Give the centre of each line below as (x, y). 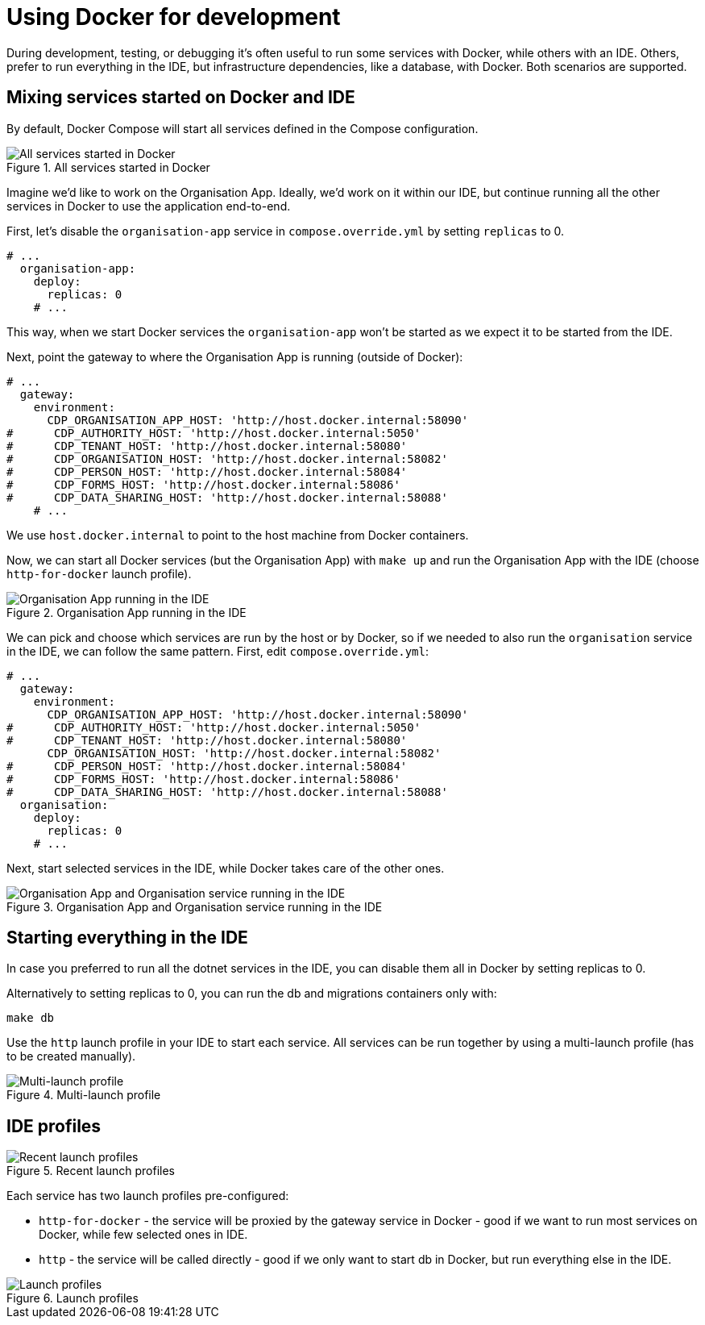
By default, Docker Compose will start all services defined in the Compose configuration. (243, 128)
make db (31, 1018)
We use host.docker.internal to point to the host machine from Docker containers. (238, 535)
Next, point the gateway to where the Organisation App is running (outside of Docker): (235, 356)
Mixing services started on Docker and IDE (181, 98)
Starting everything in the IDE (127, 938)
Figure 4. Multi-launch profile (84, 1095)
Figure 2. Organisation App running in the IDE (126, 612)
